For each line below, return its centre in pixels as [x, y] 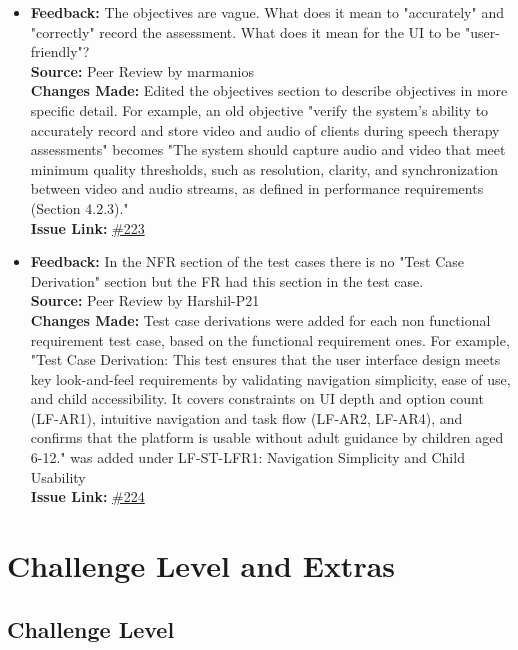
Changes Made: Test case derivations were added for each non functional [260, 319]
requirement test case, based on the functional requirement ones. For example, [270, 339]
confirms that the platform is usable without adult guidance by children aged [267, 437]
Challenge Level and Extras [201, 565]
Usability [58, 476]
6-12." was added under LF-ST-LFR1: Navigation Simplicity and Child [247, 457]
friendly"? [60, 51]
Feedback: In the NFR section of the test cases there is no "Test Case [247, 261]
